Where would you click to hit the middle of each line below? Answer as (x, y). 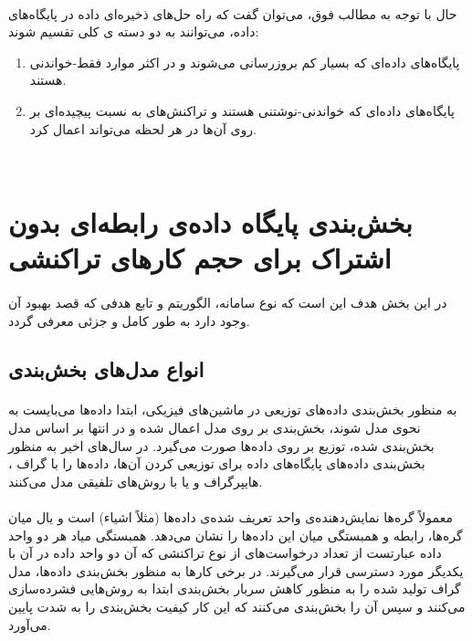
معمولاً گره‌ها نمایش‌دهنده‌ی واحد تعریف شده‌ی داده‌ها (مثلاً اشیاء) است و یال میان (231, 517)
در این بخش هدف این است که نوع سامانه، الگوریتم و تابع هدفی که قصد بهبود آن (228, 302)
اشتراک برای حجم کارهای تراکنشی (200, 258)
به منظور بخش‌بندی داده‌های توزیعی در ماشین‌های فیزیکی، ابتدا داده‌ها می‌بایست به (233, 410)
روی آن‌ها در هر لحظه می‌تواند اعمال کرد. (143, 128)
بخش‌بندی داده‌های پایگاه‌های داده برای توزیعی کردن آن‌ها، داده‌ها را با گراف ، (217, 463)
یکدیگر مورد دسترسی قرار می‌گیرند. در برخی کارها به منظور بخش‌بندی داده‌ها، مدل (236, 570)
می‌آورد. (30, 624)
